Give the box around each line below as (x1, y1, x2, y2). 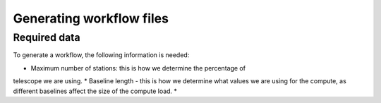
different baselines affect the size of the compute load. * (13, 87, 178, 95)
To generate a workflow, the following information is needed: (13, 51, 190, 59)
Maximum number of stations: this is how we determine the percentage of (30, 63, 246, 72)
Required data (13, 31, 80, 44)
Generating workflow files (13, 11, 169, 26)
